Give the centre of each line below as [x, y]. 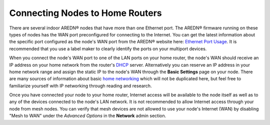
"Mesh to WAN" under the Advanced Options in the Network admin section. [88, 116]
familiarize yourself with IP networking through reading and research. [80, 86]
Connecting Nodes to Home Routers [85, 13]
